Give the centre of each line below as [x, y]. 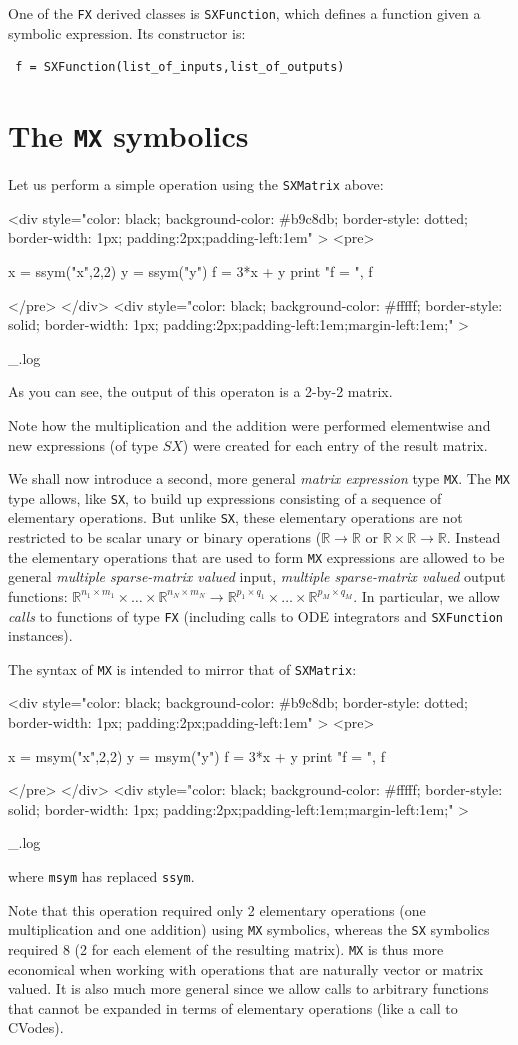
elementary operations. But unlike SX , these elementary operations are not [235, 517]
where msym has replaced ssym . [101, 875]
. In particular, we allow [426, 595]
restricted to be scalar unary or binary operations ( [165, 537]
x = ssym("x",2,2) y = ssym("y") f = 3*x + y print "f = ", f [190, 270]
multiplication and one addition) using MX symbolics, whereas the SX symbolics [249, 929]
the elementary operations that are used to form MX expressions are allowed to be [256, 556]
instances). [40, 635]
